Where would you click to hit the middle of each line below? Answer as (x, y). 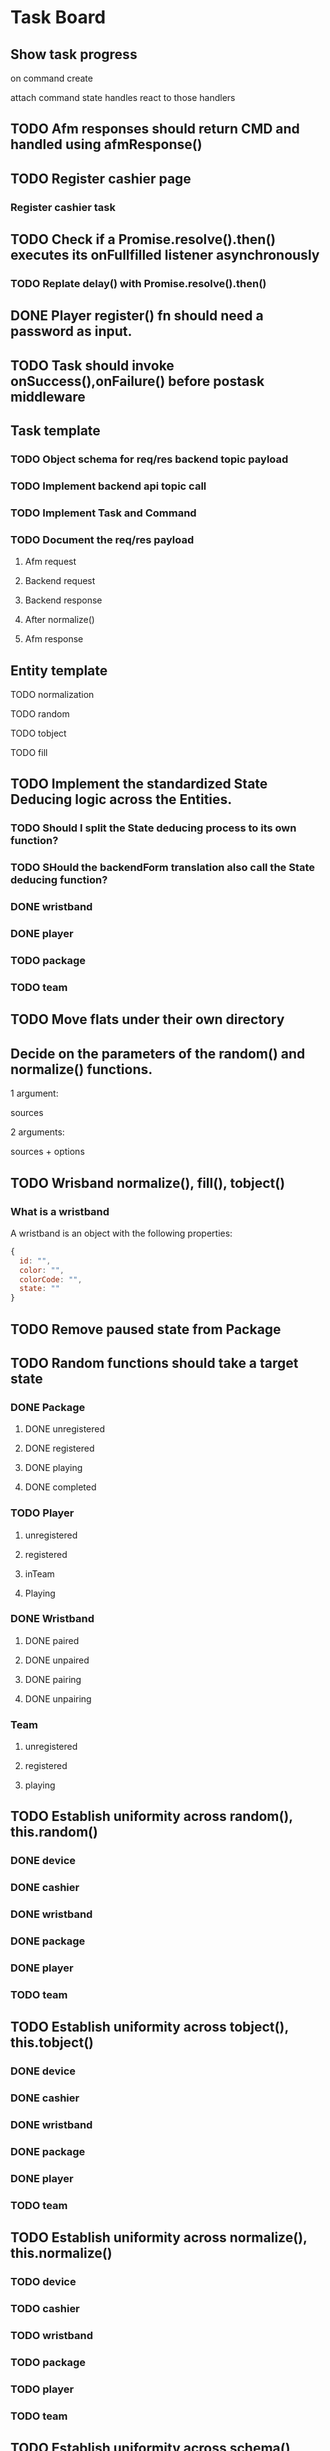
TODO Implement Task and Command (103, 513)
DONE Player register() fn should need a (137, 316)
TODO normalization (52, 695)
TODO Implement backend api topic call (108, 486)
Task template (55, 431)
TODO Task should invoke (92, 365)
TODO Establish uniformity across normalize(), (159, 2237)
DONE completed (60, 1487)
